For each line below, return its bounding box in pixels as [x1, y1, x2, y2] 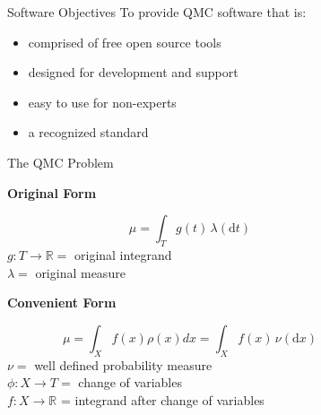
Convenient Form [6, 293, 117, 312]
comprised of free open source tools [28, 32, 221, 51]
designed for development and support [28, 63, 239, 82]
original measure [35, 263, 126, 281]
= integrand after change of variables [60, 390, 265, 409]
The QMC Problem [6, 152, 114, 171]
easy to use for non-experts [28, 92, 177, 111]
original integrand [74, 245, 172, 264]
